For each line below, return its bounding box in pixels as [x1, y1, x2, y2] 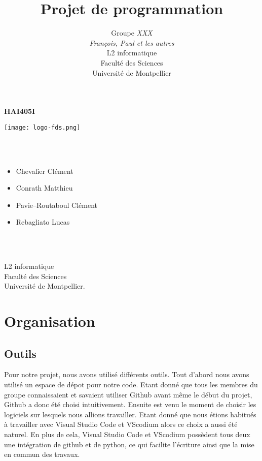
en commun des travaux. [4, 449, 80, 459]
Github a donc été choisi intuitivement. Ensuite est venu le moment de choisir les [4, 399, 256, 410]
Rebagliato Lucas [16, 217, 70, 227]
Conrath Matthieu [16, 182, 73, 193]
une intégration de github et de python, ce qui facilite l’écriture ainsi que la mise [4, 439, 254, 449]
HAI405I [4, 106, 35, 116]
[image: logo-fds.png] [4, 124, 81, 131]
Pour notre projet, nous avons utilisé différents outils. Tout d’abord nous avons [4, 369, 249, 380]
